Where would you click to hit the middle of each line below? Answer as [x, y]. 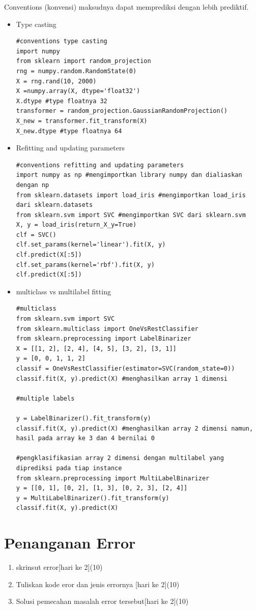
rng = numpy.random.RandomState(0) [76, 71]
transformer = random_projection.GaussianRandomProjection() [122, 111]
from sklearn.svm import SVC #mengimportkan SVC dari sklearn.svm [131, 215]
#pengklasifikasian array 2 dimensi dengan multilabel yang [120, 458]
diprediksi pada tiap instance [69, 468]
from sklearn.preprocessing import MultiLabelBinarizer [113, 478]
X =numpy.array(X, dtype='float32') [78, 91]
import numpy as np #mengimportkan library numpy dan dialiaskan [129, 175]
